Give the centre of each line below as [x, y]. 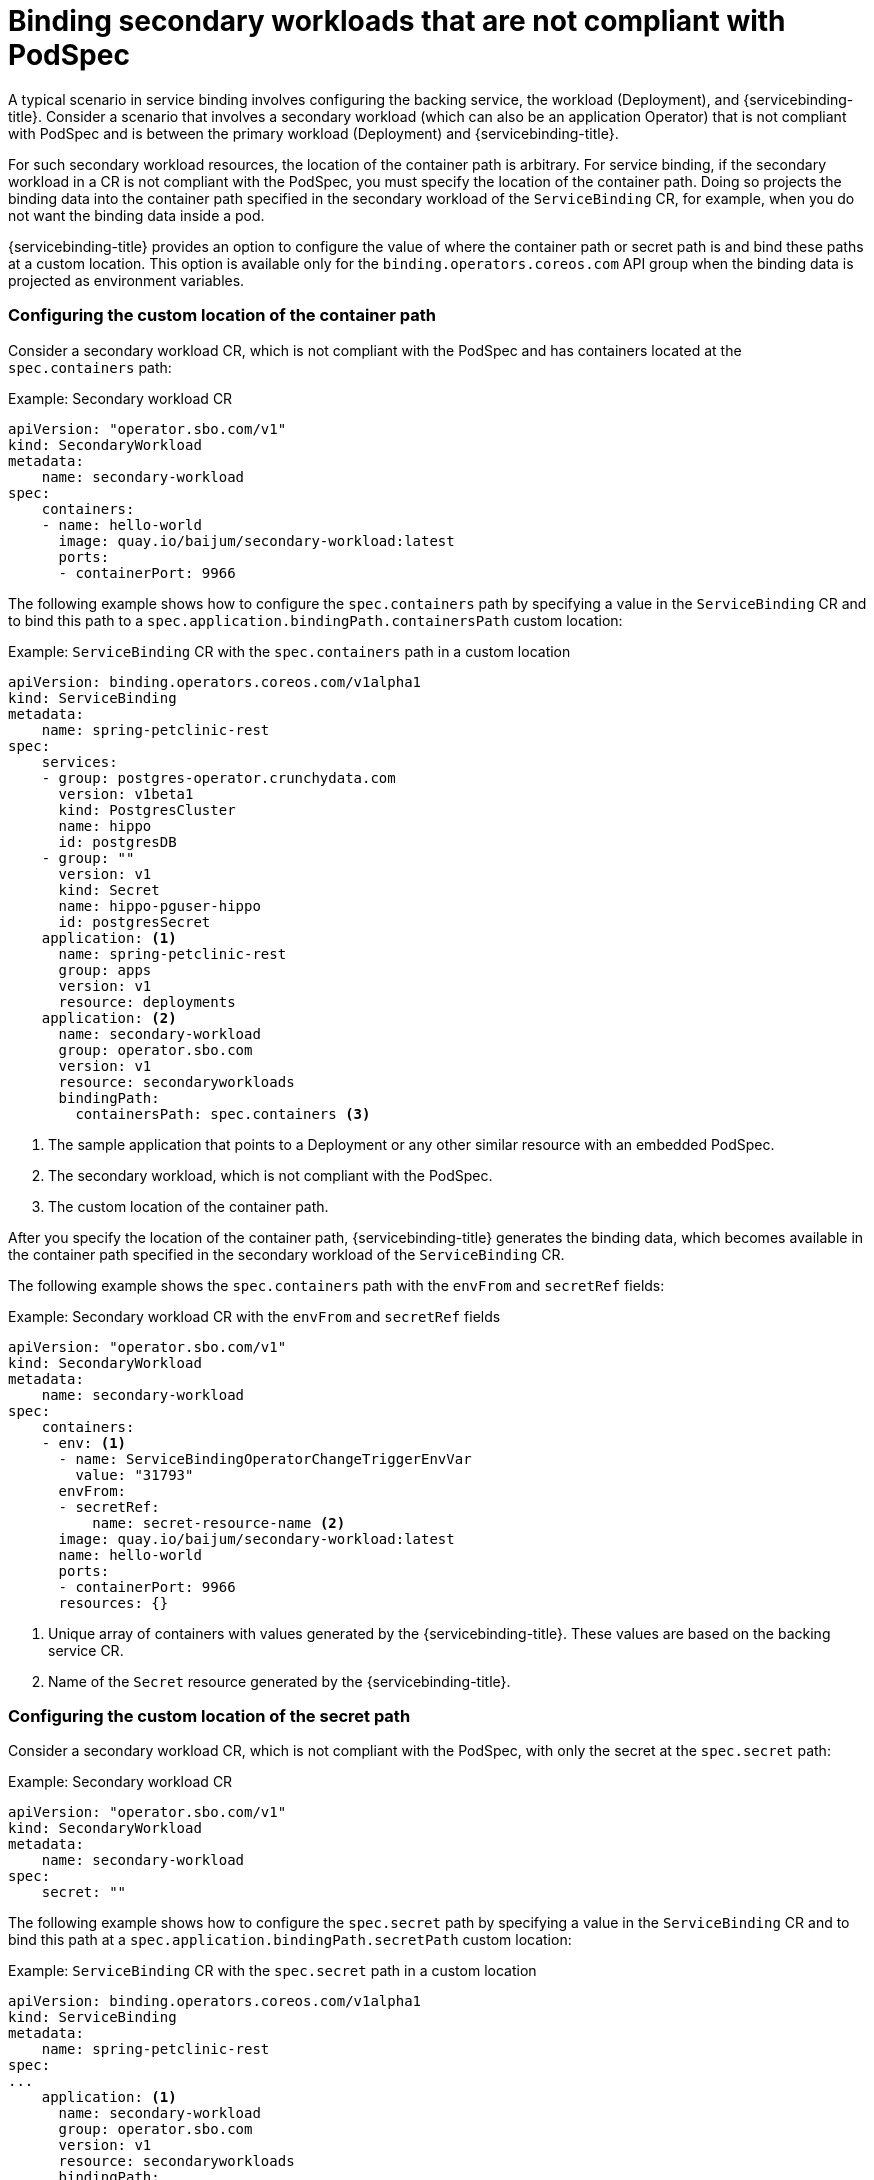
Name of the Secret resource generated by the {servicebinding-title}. [279, 1681]
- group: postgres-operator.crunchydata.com [218, 777]
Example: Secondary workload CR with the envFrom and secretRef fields [254, 1316]
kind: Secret [109, 889]
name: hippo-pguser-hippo [159, 905]
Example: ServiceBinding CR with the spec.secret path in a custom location [272, 1971]
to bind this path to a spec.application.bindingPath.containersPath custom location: [315, 620]
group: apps [105, 969]
